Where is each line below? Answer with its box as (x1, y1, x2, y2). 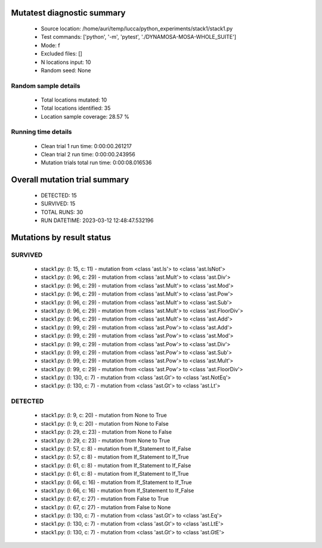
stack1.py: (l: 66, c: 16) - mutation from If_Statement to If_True (41, 478, 192, 486)
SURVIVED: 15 (41, 200, 76, 207)
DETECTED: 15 (41, 192, 77, 199)
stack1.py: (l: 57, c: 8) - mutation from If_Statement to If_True (41, 454, 189, 461)
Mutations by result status (11, 232, 112, 242)
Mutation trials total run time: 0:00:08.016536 (41, 159, 152, 167)
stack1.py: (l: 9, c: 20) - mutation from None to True (41, 412, 167, 419)
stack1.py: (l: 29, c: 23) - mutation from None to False (41, 429, 172, 436)
